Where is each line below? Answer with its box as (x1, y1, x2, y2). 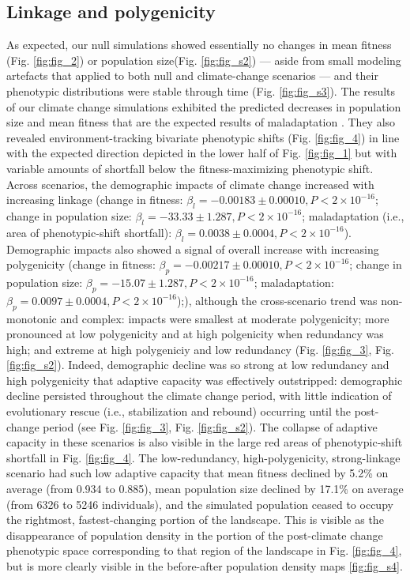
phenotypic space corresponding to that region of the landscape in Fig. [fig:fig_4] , (6, 542, 402, 559)
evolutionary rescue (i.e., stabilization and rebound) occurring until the (6, 403, 351, 420)
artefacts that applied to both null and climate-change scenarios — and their (6, 67, 378, 84)
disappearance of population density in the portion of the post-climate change (6, 526, 383, 543)
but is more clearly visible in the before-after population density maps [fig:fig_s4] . (6, 558, 403, 574)
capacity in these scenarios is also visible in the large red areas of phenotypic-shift (6, 434, 403, 450)
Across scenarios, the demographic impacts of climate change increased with (6, 175, 374, 192)
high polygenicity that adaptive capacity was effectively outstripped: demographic (6, 371, 403, 388)
